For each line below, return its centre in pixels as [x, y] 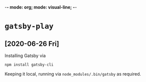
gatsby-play [29, 27]
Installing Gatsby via [25, 56]
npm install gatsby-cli [29, 65]
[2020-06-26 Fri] [32, 43]
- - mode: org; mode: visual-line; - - [41, 7]
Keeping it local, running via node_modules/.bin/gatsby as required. [73, 74]
